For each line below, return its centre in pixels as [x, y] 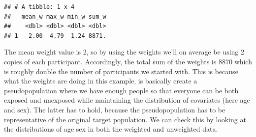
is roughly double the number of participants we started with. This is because [121, 71]
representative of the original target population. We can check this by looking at [125, 119]
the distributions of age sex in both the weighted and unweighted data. [111, 129]
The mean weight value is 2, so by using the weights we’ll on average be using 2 [124, 52]
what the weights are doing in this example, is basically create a [101, 81]
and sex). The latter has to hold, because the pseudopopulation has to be [115, 109]
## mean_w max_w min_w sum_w [55, 16]
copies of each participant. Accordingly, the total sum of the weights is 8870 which [128, 61]
